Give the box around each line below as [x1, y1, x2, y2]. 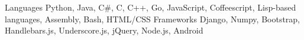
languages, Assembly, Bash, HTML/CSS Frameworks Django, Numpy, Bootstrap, [5, 12, 300, 25]
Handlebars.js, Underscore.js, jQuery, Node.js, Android [5, 24, 203, 36]
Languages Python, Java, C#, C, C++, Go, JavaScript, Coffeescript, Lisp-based [5, 1, 296, 13]
